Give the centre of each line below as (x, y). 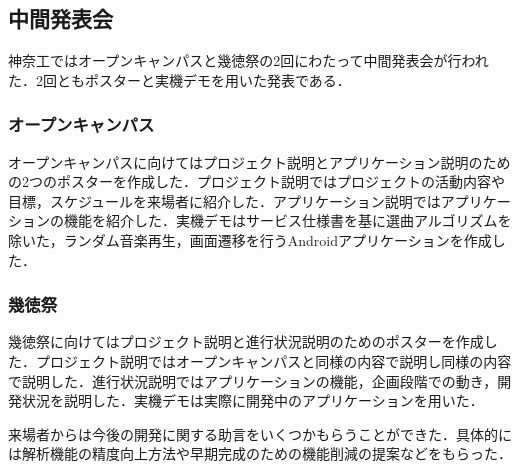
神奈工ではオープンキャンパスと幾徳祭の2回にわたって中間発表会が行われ (248, 60)
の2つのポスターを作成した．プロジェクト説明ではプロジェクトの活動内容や (256, 181)
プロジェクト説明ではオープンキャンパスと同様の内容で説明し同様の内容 (273, 360)
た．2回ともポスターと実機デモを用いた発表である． (179, 79)
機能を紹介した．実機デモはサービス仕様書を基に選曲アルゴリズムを (287, 220)
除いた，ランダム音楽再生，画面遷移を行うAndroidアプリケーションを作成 (250, 239)
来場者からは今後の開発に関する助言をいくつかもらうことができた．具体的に (260, 433)
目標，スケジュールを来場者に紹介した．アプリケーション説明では (224, 200)
